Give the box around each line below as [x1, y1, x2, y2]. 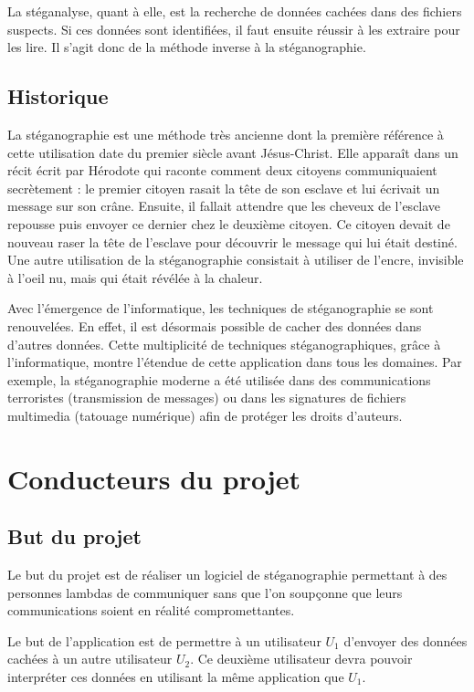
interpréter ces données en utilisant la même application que [7, 667, 344, 687]
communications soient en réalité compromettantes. [7, 601, 295, 620]
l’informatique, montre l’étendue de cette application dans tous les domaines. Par [7, 352, 462, 372]
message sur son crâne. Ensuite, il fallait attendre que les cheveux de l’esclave [7, 196, 441, 215]
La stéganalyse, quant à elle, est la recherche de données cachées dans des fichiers [7, 2, 462, 20]
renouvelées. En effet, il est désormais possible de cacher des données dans [7, 316, 422, 335]
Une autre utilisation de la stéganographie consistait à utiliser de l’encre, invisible [7, 250, 464, 269]
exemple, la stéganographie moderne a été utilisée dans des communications [7, 370, 431, 389]
